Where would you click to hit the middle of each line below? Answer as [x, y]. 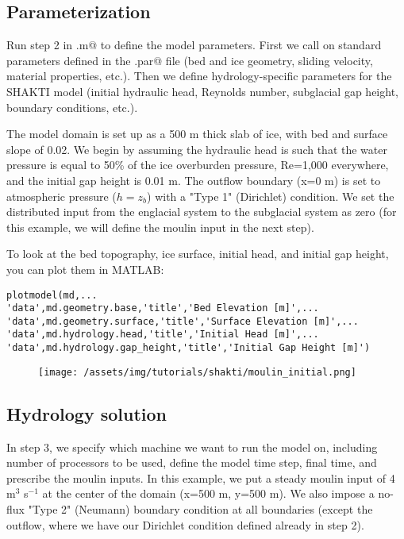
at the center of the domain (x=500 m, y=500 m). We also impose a [208, 493]
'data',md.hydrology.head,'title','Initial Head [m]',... [163, 335]
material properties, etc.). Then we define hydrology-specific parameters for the [199, 76]
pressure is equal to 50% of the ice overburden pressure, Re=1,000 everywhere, [198, 165]
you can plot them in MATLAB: [85, 269]
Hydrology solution [87, 413]
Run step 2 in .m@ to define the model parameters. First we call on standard [194, 45]
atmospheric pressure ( [62, 196]
